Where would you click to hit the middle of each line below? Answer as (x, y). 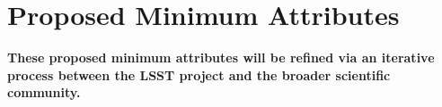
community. (44, 92)
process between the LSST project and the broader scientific (199, 74)
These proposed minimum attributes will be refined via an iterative (221, 58)
